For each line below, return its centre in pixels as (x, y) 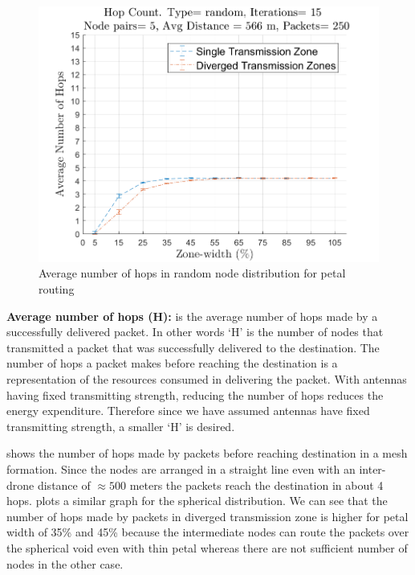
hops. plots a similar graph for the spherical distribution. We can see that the (197, 501)
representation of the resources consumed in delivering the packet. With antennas (207, 379)
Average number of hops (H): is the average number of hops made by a (192, 316)
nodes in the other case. (65, 563)
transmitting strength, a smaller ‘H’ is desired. (121, 426)
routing (57, 289)
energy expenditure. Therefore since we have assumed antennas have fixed (188, 411)
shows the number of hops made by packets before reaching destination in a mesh (207, 453)
